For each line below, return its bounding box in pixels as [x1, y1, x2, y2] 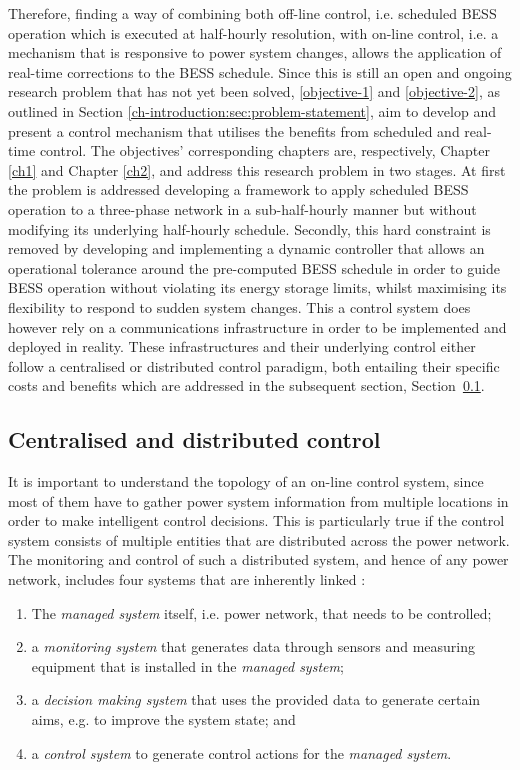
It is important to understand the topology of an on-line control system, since [8, 471, 484, 492]
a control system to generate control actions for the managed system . [31, 742, 452, 763]
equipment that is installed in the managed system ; [31, 655, 344, 676]
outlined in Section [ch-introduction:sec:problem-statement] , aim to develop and [8, 100, 496, 121]
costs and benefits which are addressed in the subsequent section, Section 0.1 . [8, 375, 485, 396]
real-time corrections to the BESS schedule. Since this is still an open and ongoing [8, 61, 512, 82]
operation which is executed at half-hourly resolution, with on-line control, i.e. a [8, 22, 499, 43]
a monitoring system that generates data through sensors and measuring [31, 636, 476, 657]
